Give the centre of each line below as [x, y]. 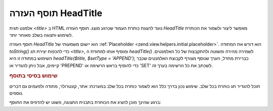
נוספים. [16, 93]
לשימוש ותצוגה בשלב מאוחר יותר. [41, 35]
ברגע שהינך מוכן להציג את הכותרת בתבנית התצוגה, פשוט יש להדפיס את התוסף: [85, 102]
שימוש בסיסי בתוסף [33, 76]
